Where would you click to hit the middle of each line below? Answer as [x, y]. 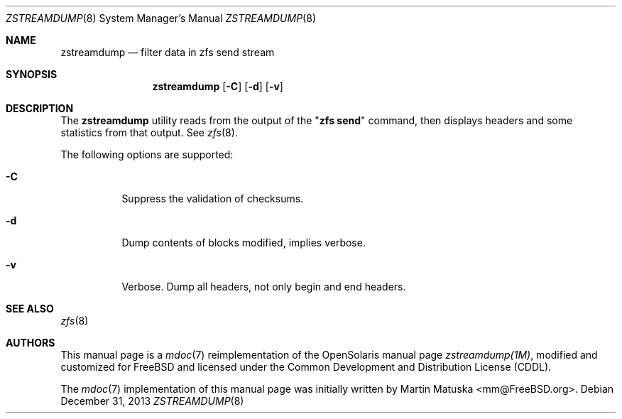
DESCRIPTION [40, 108]
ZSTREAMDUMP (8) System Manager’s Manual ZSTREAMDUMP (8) [161, 18]
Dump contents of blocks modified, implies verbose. [244, 243]
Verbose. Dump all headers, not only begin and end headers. [264, 287]
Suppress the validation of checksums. [213, 198]
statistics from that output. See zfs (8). [149, 132]
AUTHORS [31, 343]
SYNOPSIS [32, 74]
